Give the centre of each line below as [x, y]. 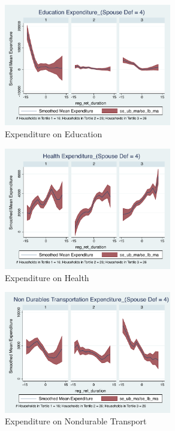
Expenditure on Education [54, 134]
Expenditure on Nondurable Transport [76, 421]
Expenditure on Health [47, 277]
